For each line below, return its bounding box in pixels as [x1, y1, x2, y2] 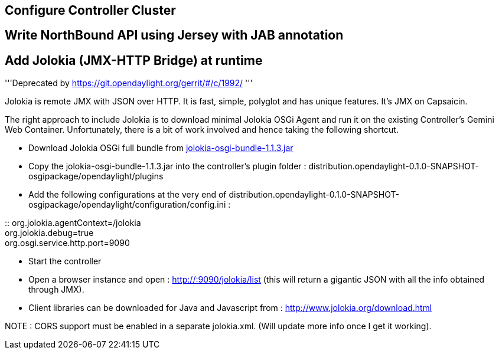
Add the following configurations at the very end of [28, 189, 227, 200]
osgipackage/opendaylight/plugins [28, 171, 164, 182]
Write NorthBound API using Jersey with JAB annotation [5, 28, 344, 43]
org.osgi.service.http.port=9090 [5, 238, 130, 248]
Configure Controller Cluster [5, 3, 176, 18]
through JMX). [28, 284, 84, 295]
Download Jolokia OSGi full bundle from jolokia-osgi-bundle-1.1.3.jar [28, 143, 293, 153]
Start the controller [28, 256, 102, 267]
